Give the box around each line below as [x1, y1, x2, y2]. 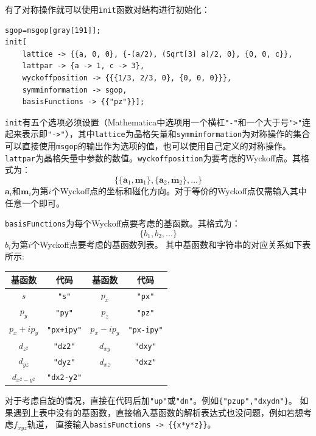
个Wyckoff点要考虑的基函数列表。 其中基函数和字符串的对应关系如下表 [31, 237, 311, 250]
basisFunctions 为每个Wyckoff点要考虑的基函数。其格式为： [5, 217, 241, 230]
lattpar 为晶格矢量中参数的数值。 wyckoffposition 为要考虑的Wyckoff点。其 [5, 151, 301, 164]
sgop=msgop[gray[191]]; [5, 26, 101, 35]
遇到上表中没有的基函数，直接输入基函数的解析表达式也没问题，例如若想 [13, 406, 303, 418]
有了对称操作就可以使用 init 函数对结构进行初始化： [5, 3, 210, 15]
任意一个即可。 [5, 196, 65, 209]
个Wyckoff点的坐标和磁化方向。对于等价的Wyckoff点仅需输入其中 [51, 185, 307, 197]
